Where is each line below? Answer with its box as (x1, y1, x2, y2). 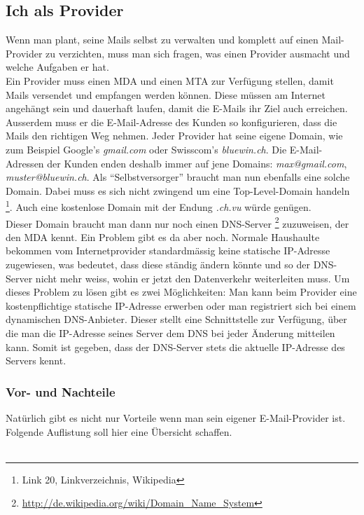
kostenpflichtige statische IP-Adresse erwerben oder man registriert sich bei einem (6, 298, 356, 313)
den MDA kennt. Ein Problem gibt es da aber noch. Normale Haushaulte (6, 229, 320, 244)
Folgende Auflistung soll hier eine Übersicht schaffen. (6, 424, 232, 439)
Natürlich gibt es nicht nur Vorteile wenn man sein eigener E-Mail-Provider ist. (6, 410, 346, 425)
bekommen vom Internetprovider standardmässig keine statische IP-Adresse (6, 243, 330, 258)
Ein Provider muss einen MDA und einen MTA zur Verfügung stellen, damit (6, 73, 334, 88)
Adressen (6, 156, 44, 170)
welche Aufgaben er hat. (6, 60, 109, 74)
